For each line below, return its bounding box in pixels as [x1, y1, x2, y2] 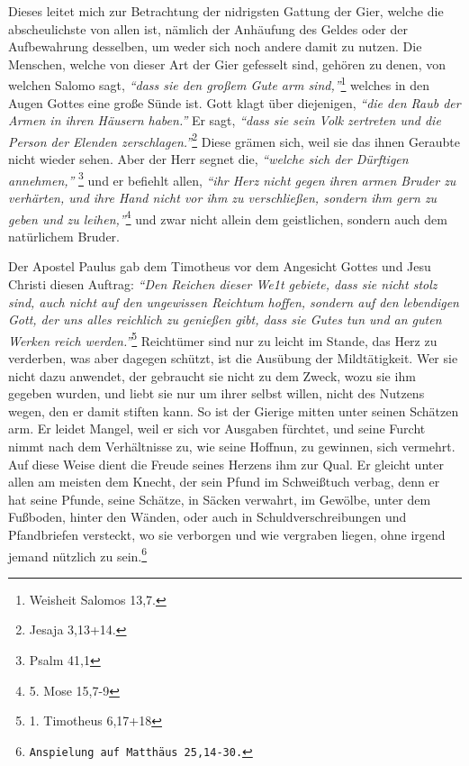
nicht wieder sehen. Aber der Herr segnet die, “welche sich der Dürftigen [8, 150, 409, 169]
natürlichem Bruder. [8, 226, 120, 245]
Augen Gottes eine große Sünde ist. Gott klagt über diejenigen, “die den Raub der [8, 93, 461, 112]
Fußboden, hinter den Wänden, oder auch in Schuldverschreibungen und [8, 507, 407, 526]
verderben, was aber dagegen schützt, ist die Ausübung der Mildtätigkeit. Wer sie [8, 348, 458, 367]
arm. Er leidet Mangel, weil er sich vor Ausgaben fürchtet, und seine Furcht [8, 419, 426, 438]
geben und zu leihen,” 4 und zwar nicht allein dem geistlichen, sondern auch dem [8, 206, 447, 228]
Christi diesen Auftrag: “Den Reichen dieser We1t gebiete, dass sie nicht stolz [8, 274, 437, 293]
